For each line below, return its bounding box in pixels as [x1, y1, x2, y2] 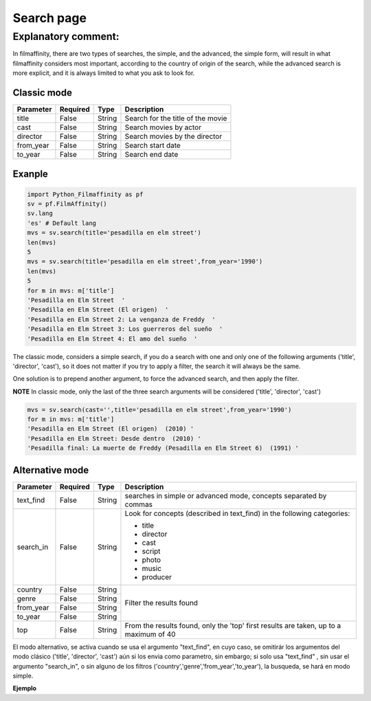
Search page [12, 10, 87, 25]
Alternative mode [12, 464, 89, 476]
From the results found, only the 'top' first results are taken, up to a [124, 621, 341, 630]
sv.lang [27, 210, 53, 217]
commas [124, 499, 153, 509]
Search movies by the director [124, 131, 223, 141]
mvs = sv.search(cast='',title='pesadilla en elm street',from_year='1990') [27, 406, 292, 413]
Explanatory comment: [12, 30, 120, 43]
